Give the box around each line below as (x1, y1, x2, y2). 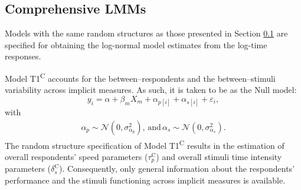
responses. (5, 50, 41, 62)
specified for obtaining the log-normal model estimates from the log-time (5, 38, 267, 51)
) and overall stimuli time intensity (156, 150, 282, 162)
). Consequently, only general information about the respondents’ (59, 162, 295, 175)
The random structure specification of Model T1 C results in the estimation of (5, 137, 284, 151)
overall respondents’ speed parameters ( (5, 150, 148, 162)
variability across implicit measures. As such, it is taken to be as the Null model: (5, 84, 297, 96)
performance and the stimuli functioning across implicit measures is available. (5, 174, 286, 186)
